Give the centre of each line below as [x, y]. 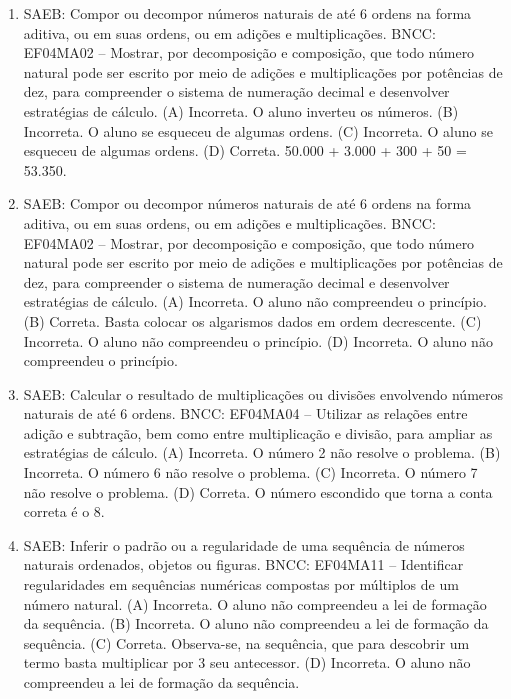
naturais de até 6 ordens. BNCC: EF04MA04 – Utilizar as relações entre [245, 413]
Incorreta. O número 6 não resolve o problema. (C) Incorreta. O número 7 [250, 472]
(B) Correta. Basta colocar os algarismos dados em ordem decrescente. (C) [252, 320]
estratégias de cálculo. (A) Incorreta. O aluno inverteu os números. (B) [241, 110]
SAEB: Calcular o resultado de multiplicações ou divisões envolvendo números [263, 393]
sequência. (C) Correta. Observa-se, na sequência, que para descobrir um [246, 642]
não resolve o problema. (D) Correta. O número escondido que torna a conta [258, 491]
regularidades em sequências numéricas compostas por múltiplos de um [241, 584]
